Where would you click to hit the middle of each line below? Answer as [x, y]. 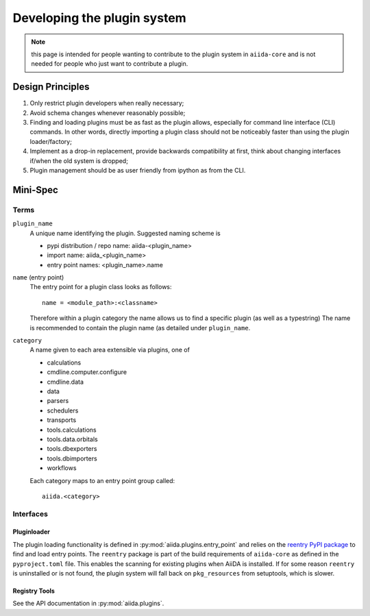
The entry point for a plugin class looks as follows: [101, 287]
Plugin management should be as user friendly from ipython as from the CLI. [138, 170]
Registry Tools [34, 591]
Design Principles [51, 87]
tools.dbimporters [72, 458]
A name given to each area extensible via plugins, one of [110, 350]
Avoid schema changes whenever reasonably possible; [108, 112]
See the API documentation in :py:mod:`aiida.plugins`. [88, 604]
